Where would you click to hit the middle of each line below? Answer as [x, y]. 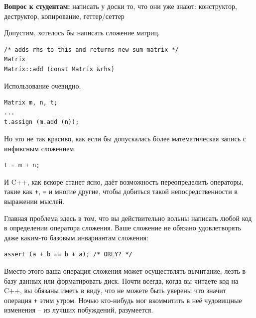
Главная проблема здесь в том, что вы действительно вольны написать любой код [128, 218]
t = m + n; [22, 165]
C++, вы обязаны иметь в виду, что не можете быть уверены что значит [115, 290]
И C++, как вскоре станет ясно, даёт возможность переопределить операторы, [124, 181]
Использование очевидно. [43, 85]
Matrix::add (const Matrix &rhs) [59, 69]
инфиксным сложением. [40, 148]
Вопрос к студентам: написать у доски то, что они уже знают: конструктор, [121, 6]
